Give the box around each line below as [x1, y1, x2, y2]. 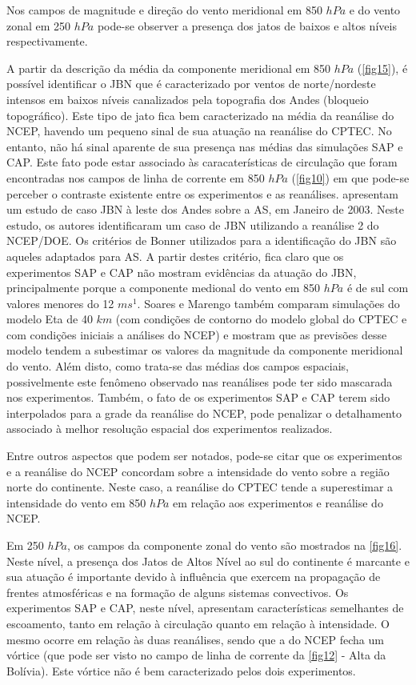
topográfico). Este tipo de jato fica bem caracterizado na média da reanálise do [6, 106, 394, 123]
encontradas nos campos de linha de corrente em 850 [6, 169, 265, 186]
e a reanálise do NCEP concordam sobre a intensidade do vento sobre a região [6, 463, 390, 479]
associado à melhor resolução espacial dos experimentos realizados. [6, 420, 333, 437]
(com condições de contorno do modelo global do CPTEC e [115, 310, 407, 327]
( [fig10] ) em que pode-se [291, 169, 410, 186]
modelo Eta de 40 [6, 310, 93, 327]
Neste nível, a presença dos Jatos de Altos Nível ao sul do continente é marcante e [6, 552, 410, 569]
